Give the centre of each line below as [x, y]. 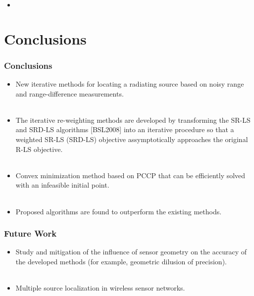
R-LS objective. [39, 149]
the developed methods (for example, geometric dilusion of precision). [121, 262]
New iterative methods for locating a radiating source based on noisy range [130, 84]
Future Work [30, 233]
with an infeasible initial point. [62, 185]
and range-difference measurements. [70, 93]
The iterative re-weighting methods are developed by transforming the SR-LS [133, 120]
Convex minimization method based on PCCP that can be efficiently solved [130, 175]
